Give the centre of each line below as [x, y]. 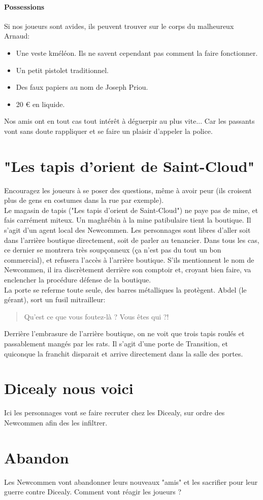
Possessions [24, 6]
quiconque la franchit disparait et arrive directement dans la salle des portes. [124, 353]
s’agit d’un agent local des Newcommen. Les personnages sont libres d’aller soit [127, 230]
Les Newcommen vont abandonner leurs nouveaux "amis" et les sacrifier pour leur [131, 481]
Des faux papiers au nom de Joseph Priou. [82, 87]
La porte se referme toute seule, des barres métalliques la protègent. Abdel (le [125, 289]
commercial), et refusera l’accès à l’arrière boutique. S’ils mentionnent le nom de [129, 259]
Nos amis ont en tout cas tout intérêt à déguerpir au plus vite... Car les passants [129, 121]
